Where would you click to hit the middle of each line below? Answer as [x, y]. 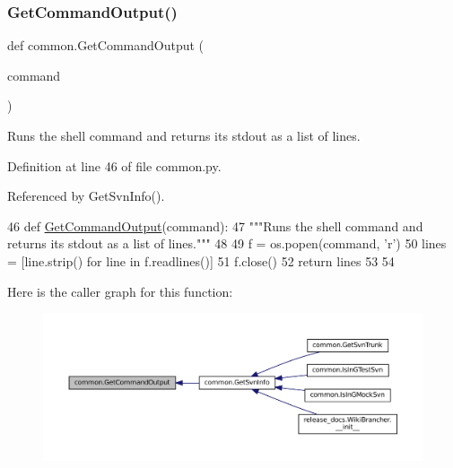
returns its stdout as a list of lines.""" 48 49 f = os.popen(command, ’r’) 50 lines [227, 243]
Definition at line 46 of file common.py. [114, 165]
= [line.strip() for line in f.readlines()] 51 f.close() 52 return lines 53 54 [201, 260]
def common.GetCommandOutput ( [106, 45]
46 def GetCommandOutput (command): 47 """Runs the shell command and [215, 225]
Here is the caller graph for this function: [120, 291]
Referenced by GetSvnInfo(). [86, 196]
